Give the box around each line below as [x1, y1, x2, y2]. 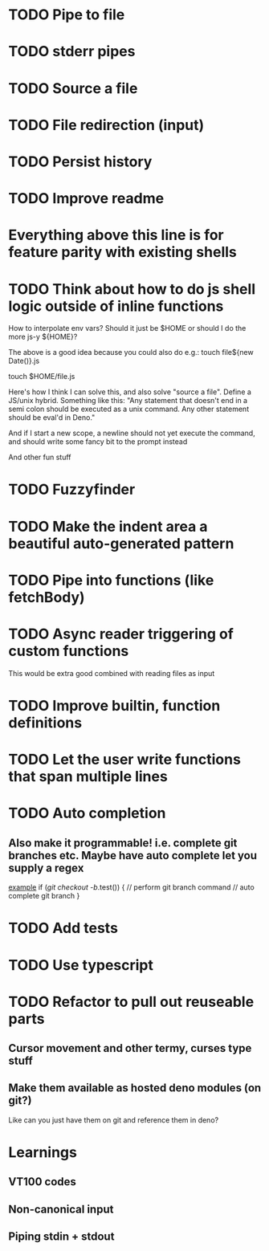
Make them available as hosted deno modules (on [8, 1082, 262, 1095]
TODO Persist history [8, 153, 153, 170]
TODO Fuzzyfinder [8, 480, 136, 499]
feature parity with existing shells [8, 243, 237, 262]
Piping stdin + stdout [8, 1230, 115, 1244]
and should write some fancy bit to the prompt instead [8, 437, 188, 446]
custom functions [8, 642, 129, 660]
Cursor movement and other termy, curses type [8, 1041, 252, 1055]
